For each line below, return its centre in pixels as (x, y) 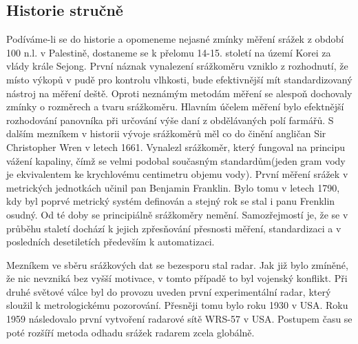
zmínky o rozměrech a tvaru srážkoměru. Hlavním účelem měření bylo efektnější (175, 107)
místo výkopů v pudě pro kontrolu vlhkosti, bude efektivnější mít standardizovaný (179, 79)
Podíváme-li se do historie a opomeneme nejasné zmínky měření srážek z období (175, 39)
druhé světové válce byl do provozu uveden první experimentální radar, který (169, 291)
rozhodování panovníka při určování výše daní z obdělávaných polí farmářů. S (170, 120)
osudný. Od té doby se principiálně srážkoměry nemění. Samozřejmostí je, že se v (177, 214)
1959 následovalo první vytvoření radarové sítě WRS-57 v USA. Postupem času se (179, 319)
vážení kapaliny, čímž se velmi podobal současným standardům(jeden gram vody (176, 160)
